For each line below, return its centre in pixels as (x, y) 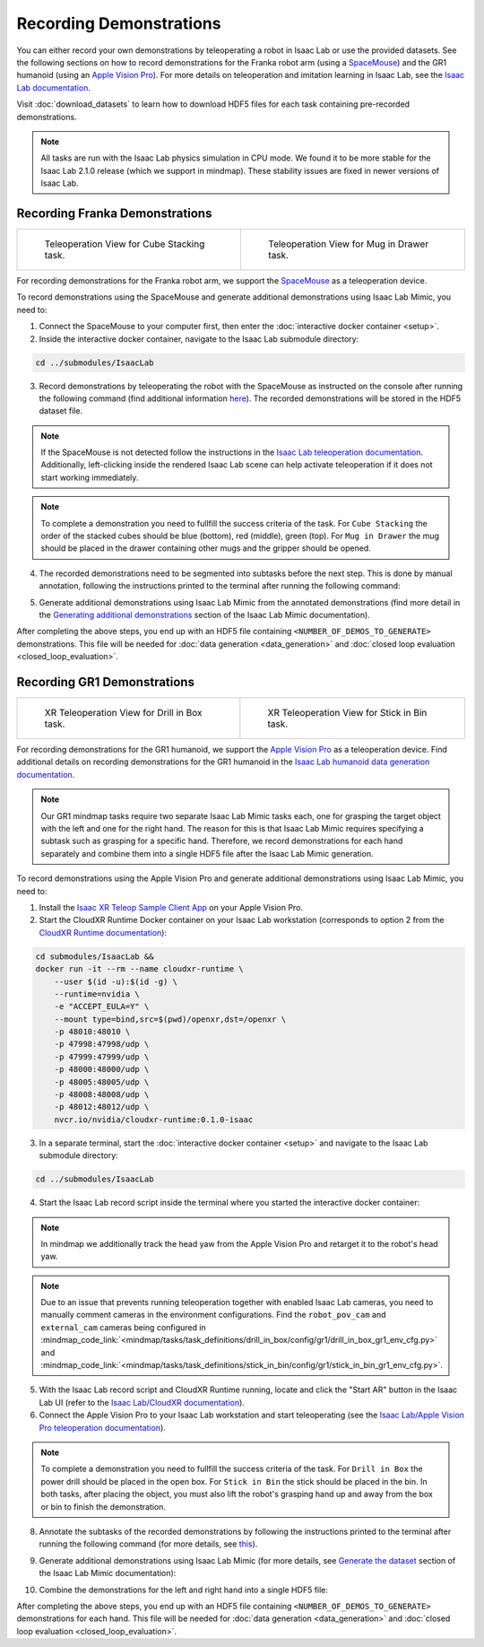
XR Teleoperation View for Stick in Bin (347, 713)
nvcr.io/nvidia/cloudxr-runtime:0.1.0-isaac (154, 1120)
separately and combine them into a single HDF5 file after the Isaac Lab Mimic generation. (207, 853)
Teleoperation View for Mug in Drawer (349, 244)
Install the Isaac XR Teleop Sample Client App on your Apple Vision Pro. (171, 907)
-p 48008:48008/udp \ (102, 1095)
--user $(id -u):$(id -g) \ (116, 981)
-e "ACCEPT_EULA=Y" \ (102, 1006)
